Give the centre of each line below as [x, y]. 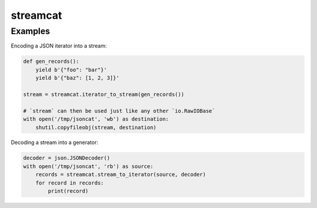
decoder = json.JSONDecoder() [67, 158]
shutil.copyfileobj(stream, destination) [96, 127]
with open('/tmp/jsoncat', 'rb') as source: [88, 166]
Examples [31, 31]
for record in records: [70, 183]
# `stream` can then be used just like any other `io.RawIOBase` [119, 111]
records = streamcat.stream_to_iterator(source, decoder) [121, 175]
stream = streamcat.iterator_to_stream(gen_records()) [104, 94]
